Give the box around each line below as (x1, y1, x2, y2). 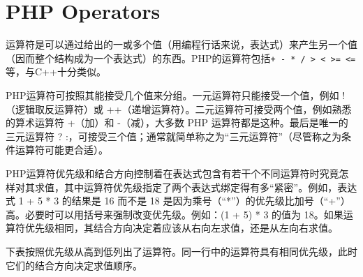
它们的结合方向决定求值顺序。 (6, 257, 142, 272)
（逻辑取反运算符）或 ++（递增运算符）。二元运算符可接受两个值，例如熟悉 (6, 101, 352, 116)
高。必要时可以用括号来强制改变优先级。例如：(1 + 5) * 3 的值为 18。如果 (6, 207, 343, 221)
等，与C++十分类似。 (6, 64, 106, 79)
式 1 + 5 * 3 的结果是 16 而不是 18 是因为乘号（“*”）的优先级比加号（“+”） (6, 193, 350, 208)
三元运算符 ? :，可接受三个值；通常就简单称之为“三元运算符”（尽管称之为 (6, 128, 342, 143)
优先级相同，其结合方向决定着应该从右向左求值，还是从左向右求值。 (24, 220, 338, 235)
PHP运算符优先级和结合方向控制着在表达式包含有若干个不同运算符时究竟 (6, 165, 339, 180)
